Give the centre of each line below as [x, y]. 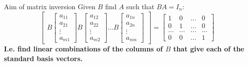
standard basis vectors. [43, 58]
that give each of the [209, 49]
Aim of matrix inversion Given [50, 6]
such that [140, 6]
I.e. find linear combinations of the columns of [83, 49]
